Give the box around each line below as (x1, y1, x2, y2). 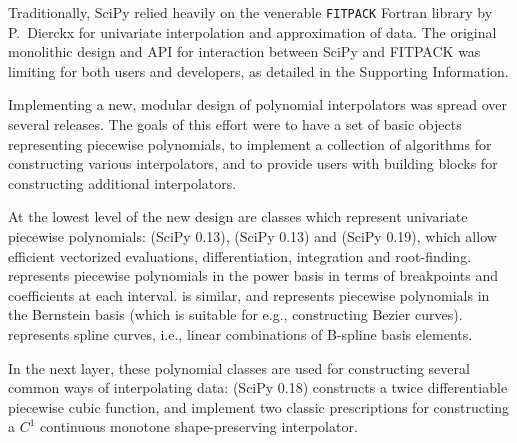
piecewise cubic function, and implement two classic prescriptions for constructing (8, 396, 510, 417)
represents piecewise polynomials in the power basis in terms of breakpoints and (8, 265, 499, 286)
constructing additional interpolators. (8, 172, 237, 193)
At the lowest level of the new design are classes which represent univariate (8, 206, 468, 227)
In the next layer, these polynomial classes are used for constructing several (8, 357, 470, 378)
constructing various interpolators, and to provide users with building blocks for (8, 153, 498, 174)
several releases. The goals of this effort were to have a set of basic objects (8, 114, 462, 135)
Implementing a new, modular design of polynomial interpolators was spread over (8, 94, 508, 115)
